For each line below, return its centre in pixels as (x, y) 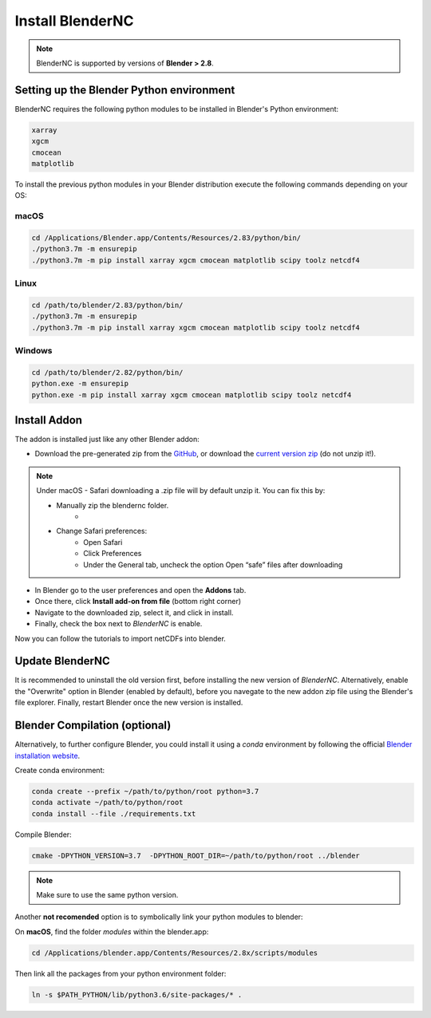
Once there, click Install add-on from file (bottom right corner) (138, 602)
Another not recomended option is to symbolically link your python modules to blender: (159, 917)
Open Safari (103, 542)
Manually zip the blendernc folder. (113, 505)
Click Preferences (113, 554)
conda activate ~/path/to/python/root (107, 803)
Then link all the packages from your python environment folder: (121, 973)
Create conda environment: (60, 770)
